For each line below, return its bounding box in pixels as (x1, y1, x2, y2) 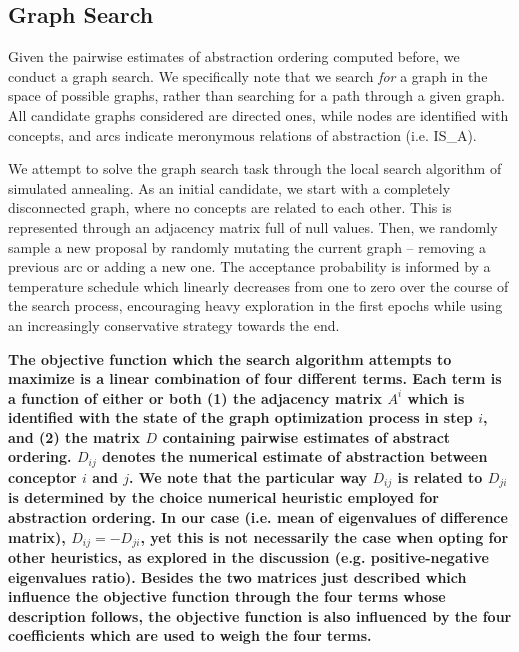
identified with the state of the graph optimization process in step (8, 407, 473, 428)
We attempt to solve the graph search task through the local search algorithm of (8, 158, 502, 179)
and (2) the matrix (8, 426, 141, 447)
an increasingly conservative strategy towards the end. (8, 314, 340, 335)
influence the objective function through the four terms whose (8, 586, 446, 607)
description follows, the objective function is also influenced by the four (8, 605, 512, 626)
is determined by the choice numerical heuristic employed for (8, 487, 439, 508)
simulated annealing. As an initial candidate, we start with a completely (8, 177, 451, 198)
